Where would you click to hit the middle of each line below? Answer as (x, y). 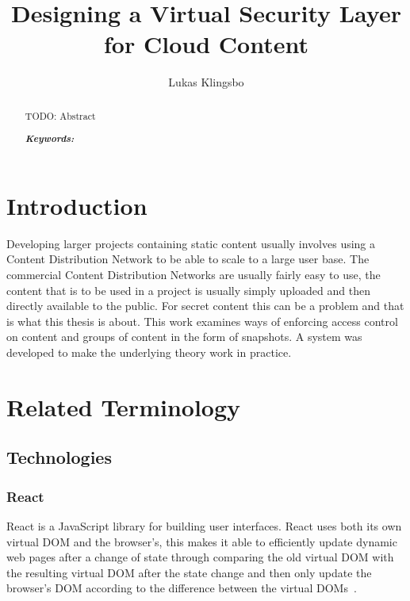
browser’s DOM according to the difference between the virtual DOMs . (182, 588)
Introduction (77, 205)
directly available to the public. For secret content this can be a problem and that (205, 306)
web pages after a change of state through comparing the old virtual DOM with (200, 557)
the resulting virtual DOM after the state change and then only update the (189, 572)
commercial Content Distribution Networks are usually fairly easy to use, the (194, 275)
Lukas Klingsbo (206, 82)
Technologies (59, 457)
